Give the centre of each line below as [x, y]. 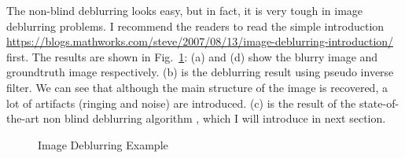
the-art [23, 118]
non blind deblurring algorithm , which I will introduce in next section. [214, 118]
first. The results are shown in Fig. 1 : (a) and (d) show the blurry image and [192, 56]
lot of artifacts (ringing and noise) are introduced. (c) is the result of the [181, 103]
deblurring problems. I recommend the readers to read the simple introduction [195, 26]
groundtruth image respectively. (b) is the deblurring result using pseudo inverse [200, 72]
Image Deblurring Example [103, 144]
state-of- [379, 103]
